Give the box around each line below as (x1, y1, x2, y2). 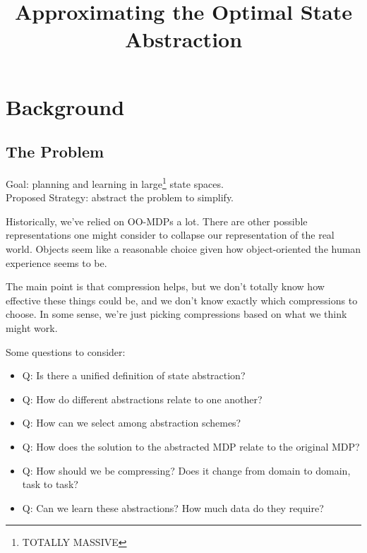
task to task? (22, 477, 78, 492)
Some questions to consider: (6, 344, 126, 359)
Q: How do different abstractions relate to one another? (22, 391, 263, 406)
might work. (6, 320, 58, 335)
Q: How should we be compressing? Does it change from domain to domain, (22, 463, 351, 477)
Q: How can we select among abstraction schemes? (22, 415, 241, 430)
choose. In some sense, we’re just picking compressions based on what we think (6, 307, 347, 321)
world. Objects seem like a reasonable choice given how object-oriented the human (6, 241, 361, 256)
